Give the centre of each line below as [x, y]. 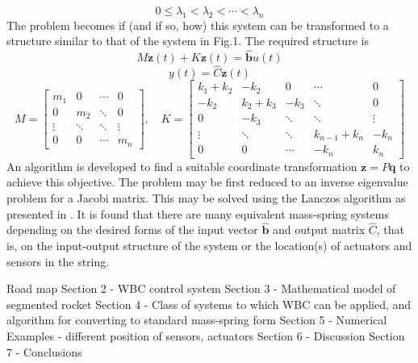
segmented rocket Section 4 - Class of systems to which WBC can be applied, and [209, 304]
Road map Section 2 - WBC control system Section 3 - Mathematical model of [201, 288]
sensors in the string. [58, 261]
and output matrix [319, 229]
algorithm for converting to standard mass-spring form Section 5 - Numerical [197, 320]
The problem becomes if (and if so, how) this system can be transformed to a [198, 25]
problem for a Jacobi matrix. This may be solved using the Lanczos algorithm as [206, 198]
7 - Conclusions [44, 351]
